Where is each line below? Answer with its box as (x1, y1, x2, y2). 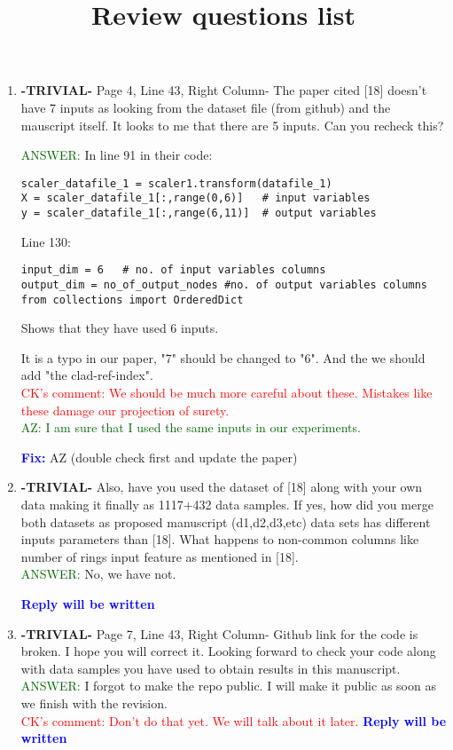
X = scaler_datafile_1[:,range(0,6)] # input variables (20, 192, 371, 205)
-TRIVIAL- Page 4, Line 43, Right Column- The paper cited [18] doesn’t (20, 81, 427, 99)
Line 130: (20, 232, 71, 250)
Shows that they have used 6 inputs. (20, 319, 219, 337)
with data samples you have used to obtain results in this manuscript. (20, 659, 401, 677)
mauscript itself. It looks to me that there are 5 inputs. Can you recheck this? (20, 115, 444, 134)
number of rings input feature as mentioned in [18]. (20, 547, 299, 565)
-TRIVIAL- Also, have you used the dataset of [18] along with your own (20, 478, 423, 496)
